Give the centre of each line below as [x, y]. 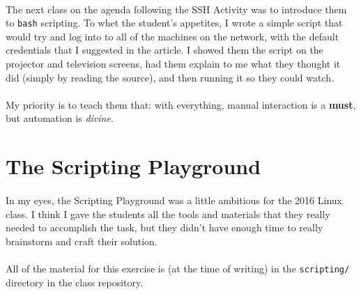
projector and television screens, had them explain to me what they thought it [173, 64]
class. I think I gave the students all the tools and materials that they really [168, 214]
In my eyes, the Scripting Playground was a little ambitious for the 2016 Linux [174, 200]
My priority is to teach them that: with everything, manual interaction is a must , [181, 104]
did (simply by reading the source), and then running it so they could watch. [170, 77]
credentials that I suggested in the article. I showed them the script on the [164, 50]
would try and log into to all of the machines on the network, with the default [172, 36]
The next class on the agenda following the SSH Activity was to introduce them [176, 9]
